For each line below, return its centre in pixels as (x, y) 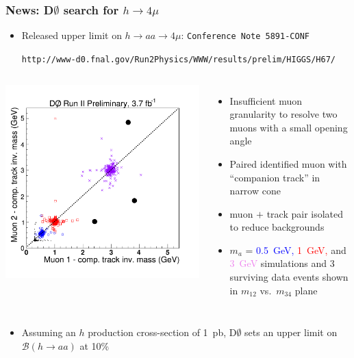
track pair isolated (305, 213)
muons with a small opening (289, 127)
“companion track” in (275, 177)
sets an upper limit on (291, 332)
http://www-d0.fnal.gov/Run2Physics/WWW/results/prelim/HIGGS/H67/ (178, 59)
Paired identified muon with (288, 163)
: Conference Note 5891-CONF (245, 35)
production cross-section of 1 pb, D (162, 332)
